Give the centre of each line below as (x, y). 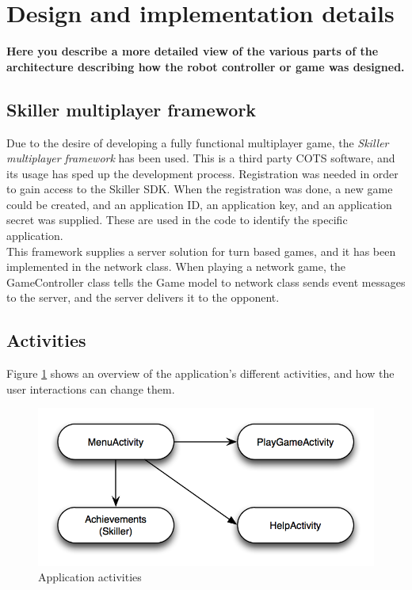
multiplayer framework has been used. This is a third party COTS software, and (201, 158)
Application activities (90, 577)
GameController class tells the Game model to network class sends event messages (206, 282)
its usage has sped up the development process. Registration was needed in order (202, 173)
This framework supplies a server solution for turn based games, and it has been (201, 251)
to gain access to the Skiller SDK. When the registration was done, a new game (200, 189)
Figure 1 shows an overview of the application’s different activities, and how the (200, 373)
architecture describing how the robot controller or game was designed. (206, 66)
